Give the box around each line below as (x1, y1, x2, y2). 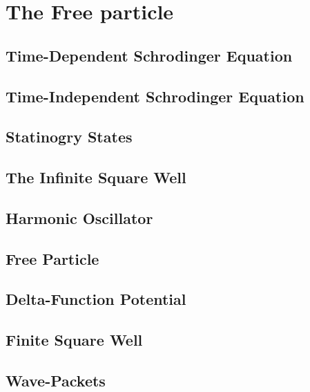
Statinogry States (6, 126, 133, 147)
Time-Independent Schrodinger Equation (6, 85, 304, 106)
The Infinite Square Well (6, 167, 186, 188)
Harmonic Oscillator (6, 207, 153, 228)
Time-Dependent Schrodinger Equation (6, 44, 293, 66)
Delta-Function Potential (6, 288, 186, 310)
